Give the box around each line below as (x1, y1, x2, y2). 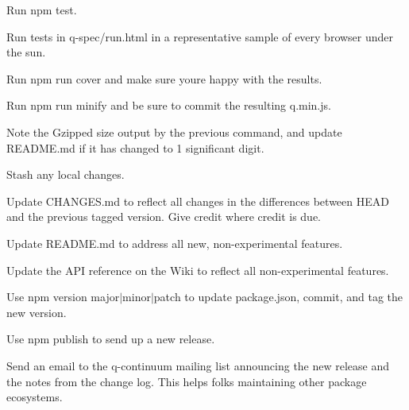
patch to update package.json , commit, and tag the (153, 288, 403, 305)
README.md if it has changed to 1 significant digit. (6, 139, 264, 156)
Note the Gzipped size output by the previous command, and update (6, 123, 342, 140)
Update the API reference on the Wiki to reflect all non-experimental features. (6, 261, 389, 278)
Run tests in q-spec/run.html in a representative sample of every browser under (6, 28, 394, 44)
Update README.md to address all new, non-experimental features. (6, 234, 343, 251)
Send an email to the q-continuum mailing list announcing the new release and (6, 357, 390, 373)
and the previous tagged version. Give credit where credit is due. (6, 208, 322, 225)
